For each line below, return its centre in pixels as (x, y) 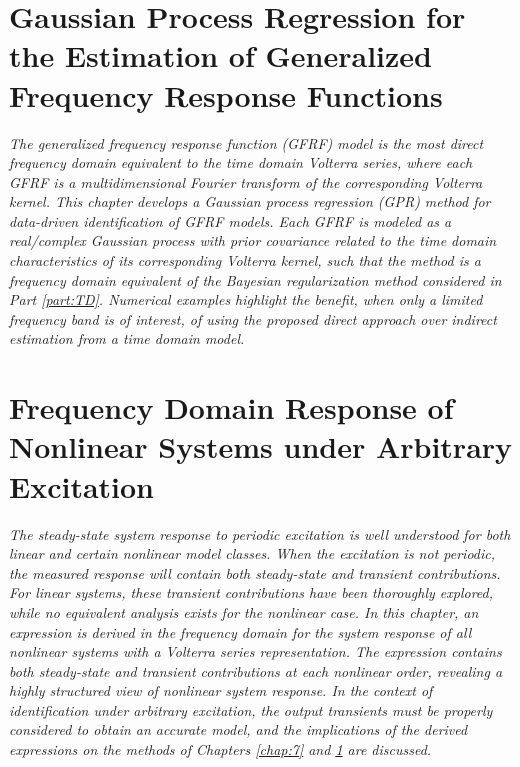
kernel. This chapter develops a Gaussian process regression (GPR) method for (250, 201)
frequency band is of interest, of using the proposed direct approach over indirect (253, 318)
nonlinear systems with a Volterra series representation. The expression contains (255, 651)
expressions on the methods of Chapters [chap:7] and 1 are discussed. (220, 749)
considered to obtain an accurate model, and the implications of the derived (238, 729)
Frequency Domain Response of (231, 407)
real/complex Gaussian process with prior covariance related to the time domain (253, 240)
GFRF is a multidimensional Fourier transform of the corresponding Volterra (246, 181)
